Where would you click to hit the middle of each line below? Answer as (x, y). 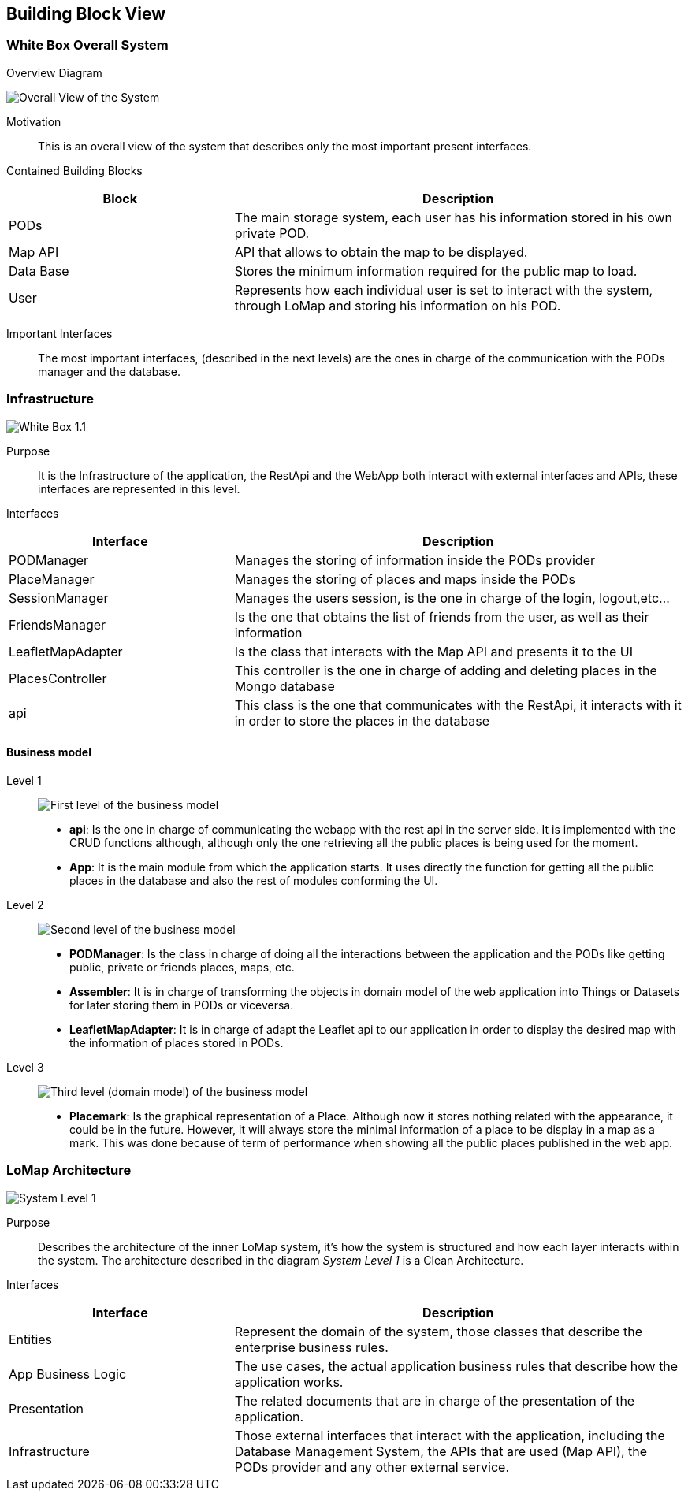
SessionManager (59, 598)
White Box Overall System (87, 45)
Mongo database (284, 686)
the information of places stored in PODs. (177, 1042)
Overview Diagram (54, 72)
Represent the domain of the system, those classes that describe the (439, 1331)
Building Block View (86, 14)
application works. (289, 1382)
